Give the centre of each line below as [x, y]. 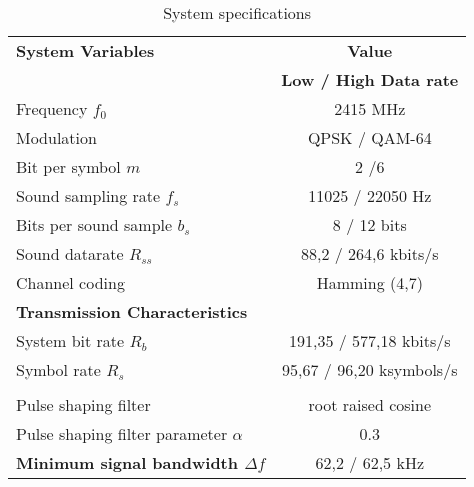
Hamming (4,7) [369, 282]
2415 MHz [370, 108]
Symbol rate [58, 369]
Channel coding [70, 282]
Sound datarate [70, 253]
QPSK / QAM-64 [369, 137]
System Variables [85, 50]
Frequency [52, 108]
